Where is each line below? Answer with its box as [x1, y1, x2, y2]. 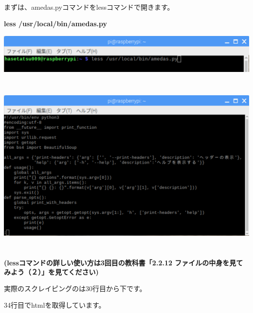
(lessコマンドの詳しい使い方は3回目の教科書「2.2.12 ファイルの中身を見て [4, 257, 243, 267]
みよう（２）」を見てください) [4, 267, 99, 277]
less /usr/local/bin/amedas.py [4, 18, 108, 28]
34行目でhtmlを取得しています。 [4, 299, 106, 310]
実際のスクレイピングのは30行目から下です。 [4, 283, 146, 294]
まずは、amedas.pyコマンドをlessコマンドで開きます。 [4, 2, 174, 12]
